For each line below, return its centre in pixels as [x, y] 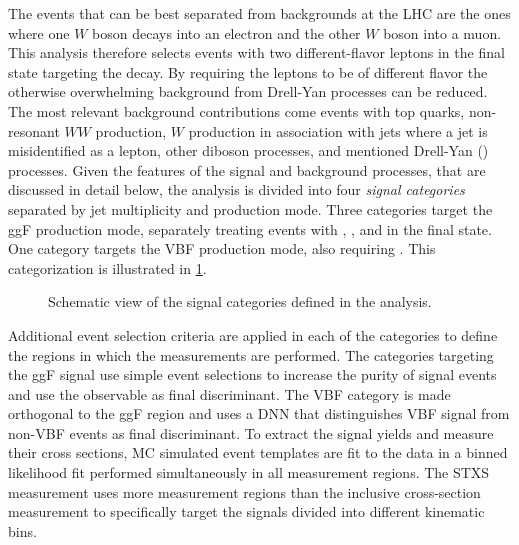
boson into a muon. [442, 32]
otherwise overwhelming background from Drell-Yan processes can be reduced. [248, 91]
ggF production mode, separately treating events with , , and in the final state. [250, 228]
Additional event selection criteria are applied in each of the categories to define [253, 334]
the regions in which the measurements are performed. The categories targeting [251, 354]
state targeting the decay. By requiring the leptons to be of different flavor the [248, 71]
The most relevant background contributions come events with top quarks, [236, 110]
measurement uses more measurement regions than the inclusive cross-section [244, 491]
